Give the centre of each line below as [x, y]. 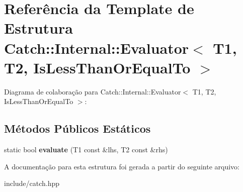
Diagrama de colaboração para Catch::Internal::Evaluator [93, 91]
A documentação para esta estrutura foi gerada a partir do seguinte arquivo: [122, 166]
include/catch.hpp [32, 183]
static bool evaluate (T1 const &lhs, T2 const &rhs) [86, 150]
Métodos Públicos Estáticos [77, 128]
